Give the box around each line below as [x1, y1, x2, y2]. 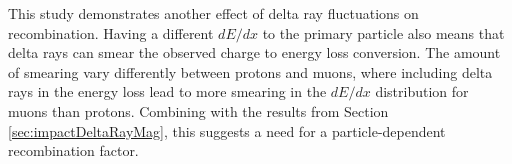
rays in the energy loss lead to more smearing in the [8, 81, 327, 102]
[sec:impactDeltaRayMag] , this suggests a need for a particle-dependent [8, 120, 446, 141]
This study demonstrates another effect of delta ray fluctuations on [8, 3, 419, 23]
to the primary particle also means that [262, 22, 505, 43]
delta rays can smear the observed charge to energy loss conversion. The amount [8, 42, 501, 63]
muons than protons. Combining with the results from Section [8, 100, 389, 121]
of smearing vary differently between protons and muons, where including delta [8, 61, 493, 82]
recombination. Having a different [8, 22, 214, 43]
